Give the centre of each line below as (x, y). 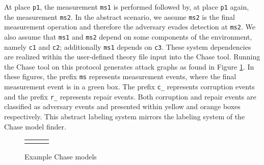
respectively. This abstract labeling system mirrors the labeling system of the (125, 117)
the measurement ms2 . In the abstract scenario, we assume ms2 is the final (120, 16)
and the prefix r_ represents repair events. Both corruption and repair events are (130, 96)
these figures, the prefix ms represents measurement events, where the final (120, 76)
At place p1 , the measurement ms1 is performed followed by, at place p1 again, (127, 7)
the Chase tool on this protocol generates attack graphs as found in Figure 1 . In (129, 66)
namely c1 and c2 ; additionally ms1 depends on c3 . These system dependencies (128, 46)
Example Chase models (61, 157)
